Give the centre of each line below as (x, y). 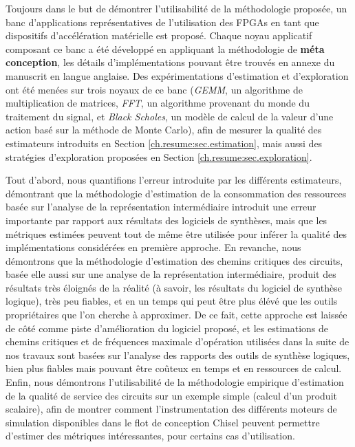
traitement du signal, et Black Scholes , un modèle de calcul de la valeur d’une (170, 116)
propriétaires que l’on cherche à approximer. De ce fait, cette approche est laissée (176, 315)
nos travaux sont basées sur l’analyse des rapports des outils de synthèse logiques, (178, 355)
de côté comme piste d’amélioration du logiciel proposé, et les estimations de (167, 328)
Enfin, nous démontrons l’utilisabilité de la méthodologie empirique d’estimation (175, 382)
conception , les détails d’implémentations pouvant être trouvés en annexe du (170, 62)
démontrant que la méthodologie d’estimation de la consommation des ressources (176, 193)
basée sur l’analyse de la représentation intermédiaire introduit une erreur (161, 207)
